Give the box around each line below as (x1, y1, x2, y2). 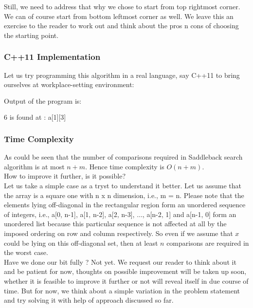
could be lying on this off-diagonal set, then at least (4, 237, 158, 248)
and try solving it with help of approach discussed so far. (4, 295, 174, 305)
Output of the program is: (4, 95, 82, 106)
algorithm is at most (4, 161, 65, 171)
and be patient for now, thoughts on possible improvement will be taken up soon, (4, 266, 247, 276)
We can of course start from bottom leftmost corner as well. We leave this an (4, 11, 234, 21)
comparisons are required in (166, 237, 249, 248)
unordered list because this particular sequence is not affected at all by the (4, 218, 227, 229)
